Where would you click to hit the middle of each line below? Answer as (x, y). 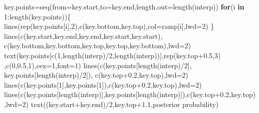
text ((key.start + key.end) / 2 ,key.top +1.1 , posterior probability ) (125, 104)
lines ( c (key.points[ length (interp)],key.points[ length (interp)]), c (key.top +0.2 (117, 94)
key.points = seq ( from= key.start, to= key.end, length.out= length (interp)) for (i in (124, 6)
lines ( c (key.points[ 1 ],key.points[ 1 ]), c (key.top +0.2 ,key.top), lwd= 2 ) (103, 84)
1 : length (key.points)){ (38, 16)
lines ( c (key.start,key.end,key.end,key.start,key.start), (83, 36)
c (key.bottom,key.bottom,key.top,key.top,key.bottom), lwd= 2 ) (98, 46)
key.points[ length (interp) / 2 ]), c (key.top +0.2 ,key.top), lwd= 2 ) (96, 75)
